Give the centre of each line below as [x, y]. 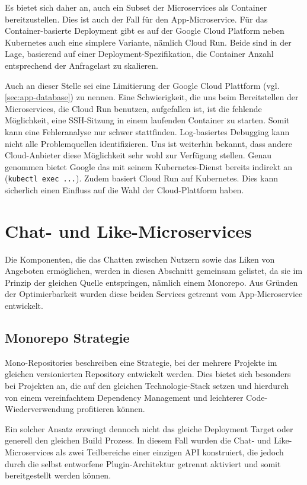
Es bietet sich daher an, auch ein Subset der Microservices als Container [136, 7]
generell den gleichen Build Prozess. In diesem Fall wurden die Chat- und [138, 440]
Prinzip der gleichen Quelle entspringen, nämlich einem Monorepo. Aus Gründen [151, 282]
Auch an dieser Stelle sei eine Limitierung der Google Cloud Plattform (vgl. [142, 85]
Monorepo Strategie [67, 338]
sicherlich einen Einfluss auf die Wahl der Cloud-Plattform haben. [124, 189]
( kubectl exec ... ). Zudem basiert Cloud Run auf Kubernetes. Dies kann [141, 178]
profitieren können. [111, 409]
